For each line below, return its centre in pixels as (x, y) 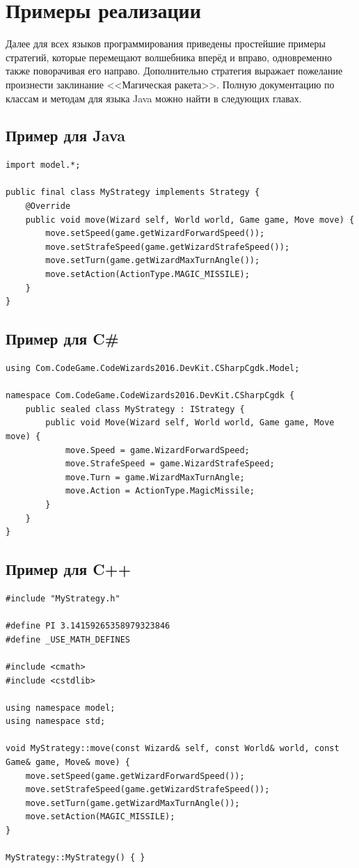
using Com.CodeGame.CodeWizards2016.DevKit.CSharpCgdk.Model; (153, 369)
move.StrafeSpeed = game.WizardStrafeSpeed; (170, 464)
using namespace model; (61, 708)
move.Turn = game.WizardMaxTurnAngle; (155, 477)
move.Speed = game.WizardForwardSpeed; (157, 450)
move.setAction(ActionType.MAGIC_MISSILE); (147, 275)
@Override (48, 206)
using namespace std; (56, 721)
